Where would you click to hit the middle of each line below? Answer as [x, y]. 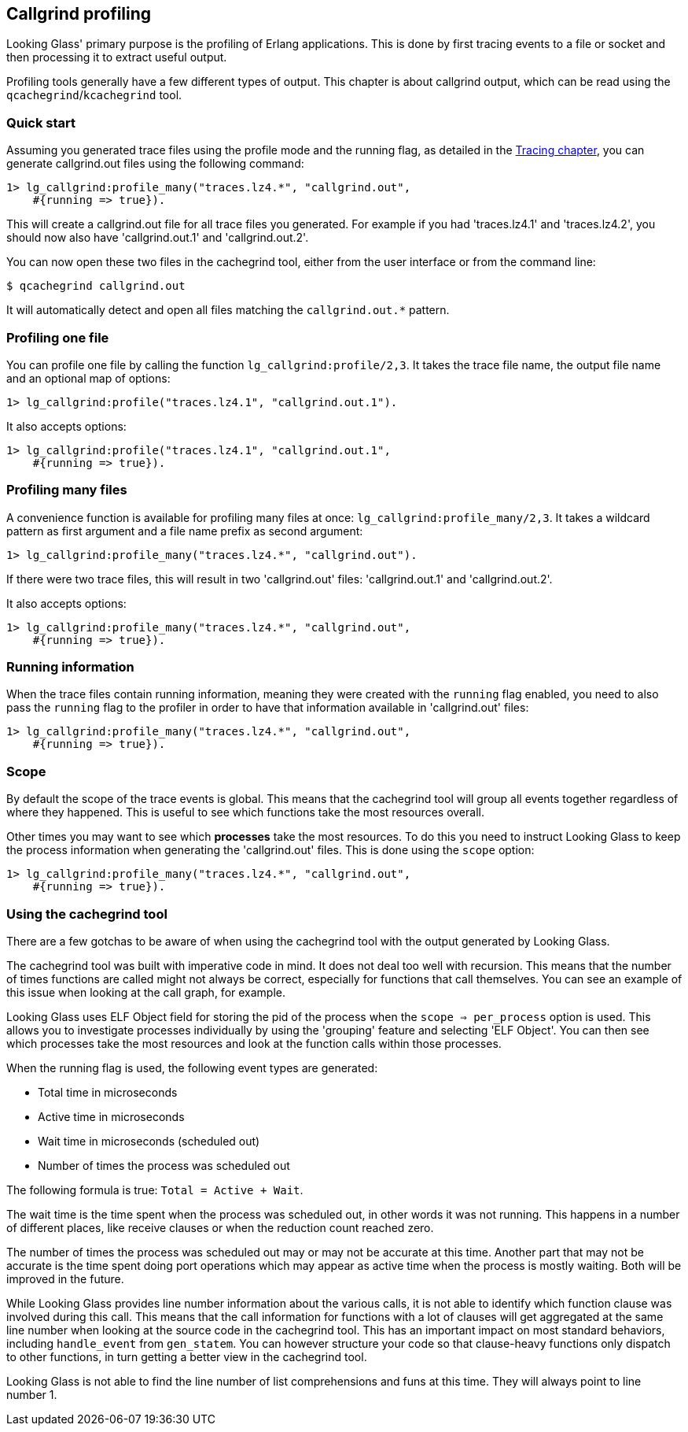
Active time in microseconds [111, 1116]
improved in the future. [65, 1278]
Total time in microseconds [108, 1092]
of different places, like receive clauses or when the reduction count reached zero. [220, 1227]
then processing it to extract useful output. [117, 57]
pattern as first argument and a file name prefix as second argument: [185, 531]
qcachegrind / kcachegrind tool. [94, 95]
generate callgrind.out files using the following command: [155, 164]
